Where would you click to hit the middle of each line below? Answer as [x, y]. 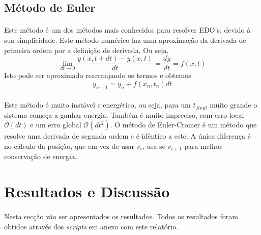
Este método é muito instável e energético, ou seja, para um [97, 105]
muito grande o [234, 105]
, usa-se [154, 146]
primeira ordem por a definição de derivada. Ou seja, [86, 50]
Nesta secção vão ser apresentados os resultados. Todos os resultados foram [121, 216]
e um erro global [56, 125]
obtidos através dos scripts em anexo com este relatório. [91, 226]
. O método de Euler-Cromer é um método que [183, 125]
